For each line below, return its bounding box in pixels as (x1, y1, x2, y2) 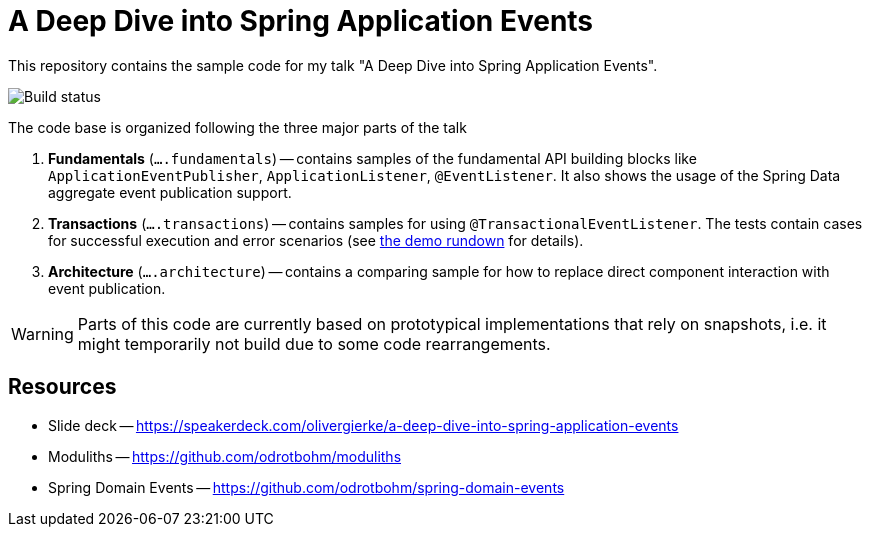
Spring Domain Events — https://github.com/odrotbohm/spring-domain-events (48, 478, 565, 496)
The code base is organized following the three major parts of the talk (8, 118, 467, 136)
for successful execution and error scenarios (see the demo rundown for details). (48, 231, 584, 249)
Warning (11, 323, 74, 344)
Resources (8, 374, 117, 400)
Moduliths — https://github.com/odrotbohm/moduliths (48, 447, 402, 465)
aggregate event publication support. (48, 183, 292, 201)
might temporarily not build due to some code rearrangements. (77, 333, 551, 354)
